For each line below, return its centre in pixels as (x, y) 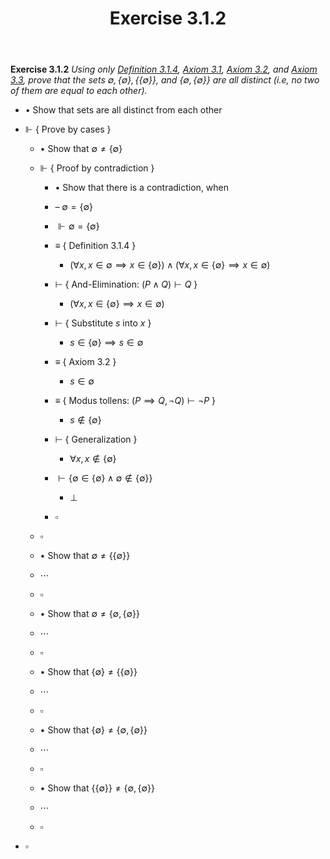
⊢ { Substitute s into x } (103, 323)
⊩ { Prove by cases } (68, 129)
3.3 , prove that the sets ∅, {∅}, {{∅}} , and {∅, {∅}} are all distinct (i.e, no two (165, 80)
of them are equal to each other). (79, 91)
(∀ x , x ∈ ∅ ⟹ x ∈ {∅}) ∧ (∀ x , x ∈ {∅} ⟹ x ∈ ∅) (170, 265)
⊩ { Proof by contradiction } (97, 168)
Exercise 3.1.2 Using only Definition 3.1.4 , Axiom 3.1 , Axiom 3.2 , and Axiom (164, 69)
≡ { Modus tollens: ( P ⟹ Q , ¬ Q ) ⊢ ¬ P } (135, 401)
